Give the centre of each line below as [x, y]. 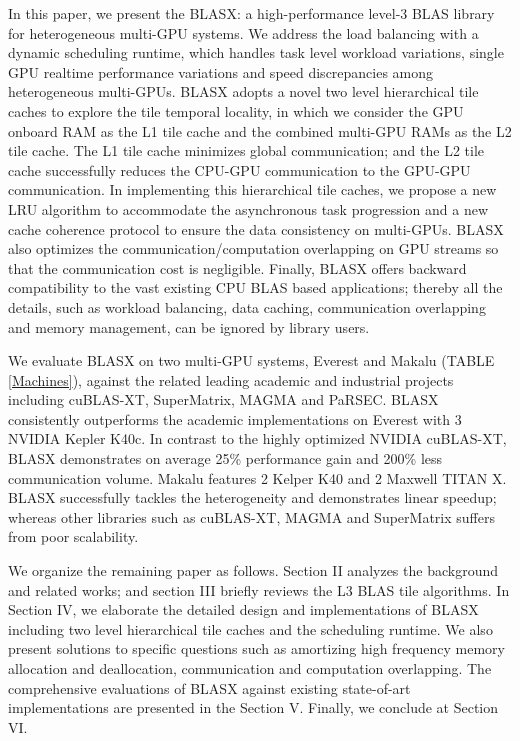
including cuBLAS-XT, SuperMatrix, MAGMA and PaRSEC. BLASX [223, 399]
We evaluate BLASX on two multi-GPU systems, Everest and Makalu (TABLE [251, 360]
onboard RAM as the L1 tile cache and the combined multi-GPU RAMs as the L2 [260, 130]
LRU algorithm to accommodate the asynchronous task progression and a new [248, 208]
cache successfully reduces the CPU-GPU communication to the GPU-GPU [239, 169]
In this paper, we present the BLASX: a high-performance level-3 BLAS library [251, 13]
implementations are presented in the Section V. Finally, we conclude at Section [253, 707]
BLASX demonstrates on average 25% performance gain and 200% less [225, 458]
